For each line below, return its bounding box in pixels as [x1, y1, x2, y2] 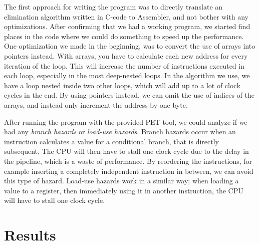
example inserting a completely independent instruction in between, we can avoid [4, 165, 253, 176]
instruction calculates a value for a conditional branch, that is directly [4, 136, 219, 146]
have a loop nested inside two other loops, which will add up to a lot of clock [4, 80, 240, 90]
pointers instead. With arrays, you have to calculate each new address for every [4, 50, 248, 61]
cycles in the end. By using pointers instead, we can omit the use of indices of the [4, 90, 254, 100]
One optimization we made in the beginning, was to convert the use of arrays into [4, 41, 255, 51]
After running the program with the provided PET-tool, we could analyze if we [4, 116, 247, 127]
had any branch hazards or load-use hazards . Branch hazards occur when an [4, 126, 236, 137]
